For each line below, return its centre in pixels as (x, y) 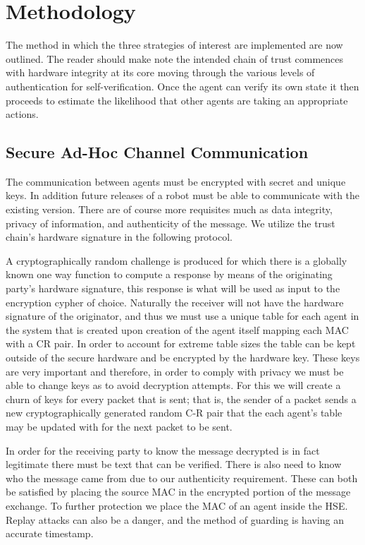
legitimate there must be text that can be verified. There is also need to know (174, 464)
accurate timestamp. (50, 533)
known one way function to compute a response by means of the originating (169, 274)
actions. (22, 114)
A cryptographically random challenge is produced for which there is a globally (177, 260)
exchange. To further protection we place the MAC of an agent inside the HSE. (177, 505)
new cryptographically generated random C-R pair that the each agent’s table (174, 413)
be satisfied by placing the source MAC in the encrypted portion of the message (178, 492)
